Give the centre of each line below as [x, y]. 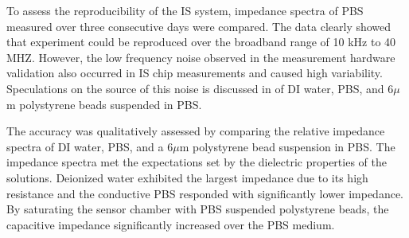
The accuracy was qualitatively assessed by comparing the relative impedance [196, 131]
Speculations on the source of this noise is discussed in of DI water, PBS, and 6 [200, 88]
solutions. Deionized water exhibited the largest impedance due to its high [187, 177]
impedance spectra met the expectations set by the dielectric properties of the [197, 162]
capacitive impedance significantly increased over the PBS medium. [171, 224]
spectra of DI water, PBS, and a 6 [90, 146]
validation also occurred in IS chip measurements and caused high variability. [195, 73]
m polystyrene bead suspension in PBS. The [287, 146]
